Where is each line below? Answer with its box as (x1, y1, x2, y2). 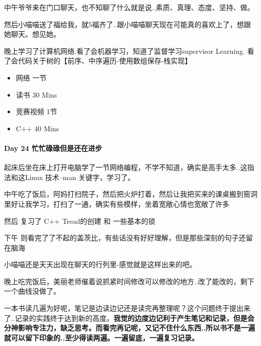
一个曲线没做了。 (4, 286, 60, 296)
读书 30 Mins (16, 89, 57, 100)
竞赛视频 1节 (16, 106, 57, 117)
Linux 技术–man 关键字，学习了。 (25, 171, 135, 182)
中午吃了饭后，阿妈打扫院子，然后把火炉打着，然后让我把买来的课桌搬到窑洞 (4, 189, 257, 199)
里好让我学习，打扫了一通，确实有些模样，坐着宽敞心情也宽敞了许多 (4, 198, 229, 209)
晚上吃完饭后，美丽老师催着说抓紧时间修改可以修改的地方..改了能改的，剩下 (4, 276, 254, 286)
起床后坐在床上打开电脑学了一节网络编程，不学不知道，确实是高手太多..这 (4, 162, 247, 172)
